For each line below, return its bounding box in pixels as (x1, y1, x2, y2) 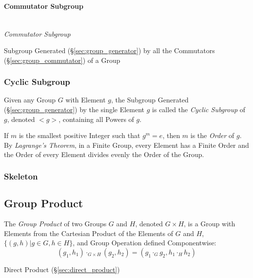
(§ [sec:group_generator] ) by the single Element (4, 104, 145, 114)
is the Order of (190, 130, 234, 140)
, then (162, 130, 180, 140)
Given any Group (4, 95, 56, 105)
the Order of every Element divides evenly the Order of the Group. (4, 149, 204, 159)
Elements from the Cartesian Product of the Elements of (4, 228, 174, 238)
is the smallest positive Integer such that (19, 130, 140, 140)
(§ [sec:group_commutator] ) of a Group (4, 55, 120, 65)
